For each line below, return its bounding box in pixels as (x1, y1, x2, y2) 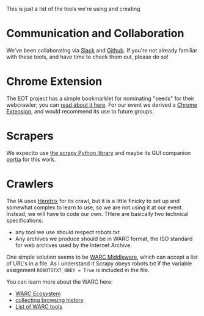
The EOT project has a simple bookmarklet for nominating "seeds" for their (6, 95, 195, 102)
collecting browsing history (15, 296, 84, 304)
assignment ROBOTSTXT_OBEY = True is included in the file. (6, 266, 150, 273)
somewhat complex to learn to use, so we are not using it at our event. (6, 204, 183, 211)
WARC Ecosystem (15, 290, 61, 297)
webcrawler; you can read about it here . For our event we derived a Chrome (6, 101, 197, 109)
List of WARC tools (15, 303, 63, 310)
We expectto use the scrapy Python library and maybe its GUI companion (6, 149, 191, 156)
